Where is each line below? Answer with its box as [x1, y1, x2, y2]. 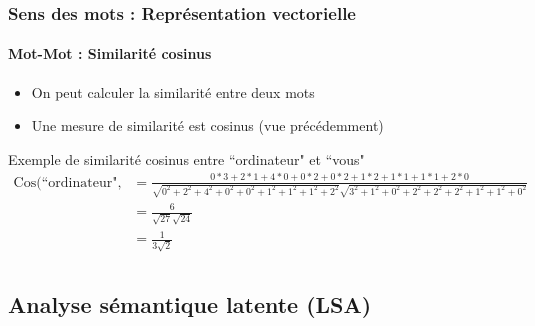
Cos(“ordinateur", [13, 175, 122, 190]
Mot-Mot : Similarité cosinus [8, 43, 212, 64]
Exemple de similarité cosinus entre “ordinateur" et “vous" [8, 148, 365, 169]
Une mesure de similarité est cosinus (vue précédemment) [31, 115, 384, 136]
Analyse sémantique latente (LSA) [8, 289, 372, 320]
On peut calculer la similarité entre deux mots [31, 81, 315, 102]
